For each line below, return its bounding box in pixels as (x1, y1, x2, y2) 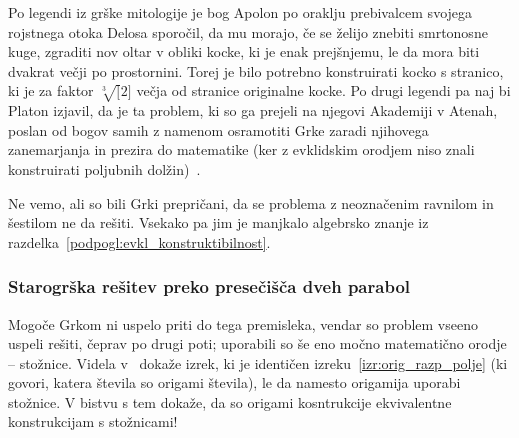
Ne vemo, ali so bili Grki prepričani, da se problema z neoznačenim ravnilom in (8, 192, 494, 213)
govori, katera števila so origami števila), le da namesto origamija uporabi (8, 372, 461, 393)
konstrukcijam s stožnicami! (8, 411, 178, 432)
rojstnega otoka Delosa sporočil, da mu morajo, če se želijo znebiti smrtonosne (8, 21, 488, 42)
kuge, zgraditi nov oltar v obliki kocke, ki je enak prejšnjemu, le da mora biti (8, 41, 480, 62)
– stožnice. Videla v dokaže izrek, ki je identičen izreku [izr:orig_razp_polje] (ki (8, 352, 508, 373)
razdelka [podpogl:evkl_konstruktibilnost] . (8, 231, 271, 252)
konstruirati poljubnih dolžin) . (8, 158, 201, 179)
